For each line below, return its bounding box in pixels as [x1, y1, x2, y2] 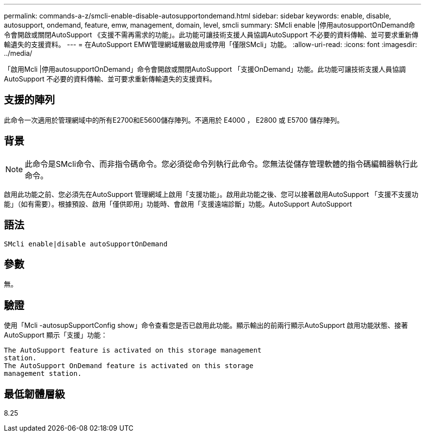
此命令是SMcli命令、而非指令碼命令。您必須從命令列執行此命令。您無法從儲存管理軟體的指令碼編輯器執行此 [25, 159, 418, 169]
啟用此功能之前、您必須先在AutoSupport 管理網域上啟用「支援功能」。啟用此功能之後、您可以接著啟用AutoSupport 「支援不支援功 [4, 190, 419, 198]
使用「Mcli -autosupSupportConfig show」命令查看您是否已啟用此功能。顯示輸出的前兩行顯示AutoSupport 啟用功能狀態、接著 [4, 321, 408, 330]
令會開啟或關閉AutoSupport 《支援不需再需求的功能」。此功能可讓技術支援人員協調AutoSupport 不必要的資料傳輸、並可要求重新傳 [4, 31, 419, 39]
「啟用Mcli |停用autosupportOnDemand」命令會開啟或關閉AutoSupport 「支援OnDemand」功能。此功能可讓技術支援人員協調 [4, 65, 406, 73]
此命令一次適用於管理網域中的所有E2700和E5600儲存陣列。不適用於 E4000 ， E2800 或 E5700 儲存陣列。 [4, 115, 344, 124]
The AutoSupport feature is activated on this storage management [4, 346, 262, 355]
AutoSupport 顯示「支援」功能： [4, 331, 108, 339]
